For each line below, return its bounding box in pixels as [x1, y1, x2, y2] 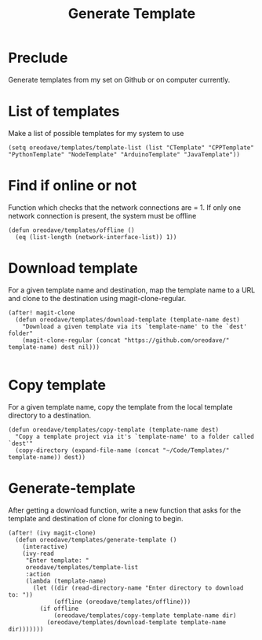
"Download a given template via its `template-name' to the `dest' [22, 322, 247, 330]
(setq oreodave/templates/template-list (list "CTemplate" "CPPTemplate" [8, 143, 255, 152]
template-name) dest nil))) [8, 343, 100, 351]
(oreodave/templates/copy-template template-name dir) [53, 611, 237, 620]
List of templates [8, 103, 120, 120]
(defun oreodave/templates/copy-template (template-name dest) [8, 425, 220, 433]
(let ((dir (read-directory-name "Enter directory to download [32, 583, 244, 592]
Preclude [8, 49, 68, 67]
